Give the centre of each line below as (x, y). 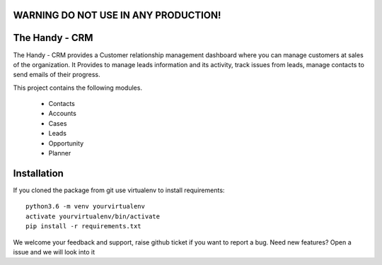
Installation (38, 173)
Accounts (63, 114)
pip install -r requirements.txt (83, 226)
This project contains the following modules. (78, 88)
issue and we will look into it (54, 252)
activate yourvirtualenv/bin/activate (93, 216)
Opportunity (66, 143)
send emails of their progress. (57, 75)
